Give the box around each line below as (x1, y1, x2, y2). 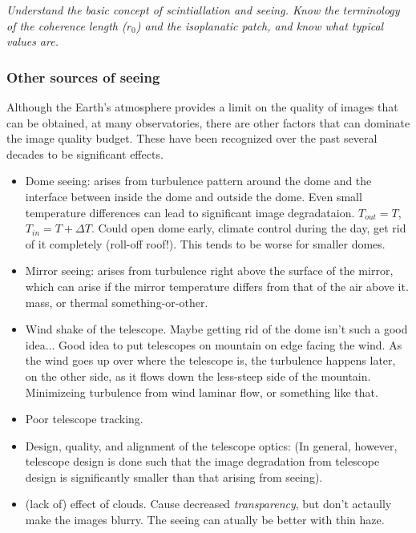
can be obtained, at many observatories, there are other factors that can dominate (6, 114, 410, 131)
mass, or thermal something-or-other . (25, 293, 208, 310)
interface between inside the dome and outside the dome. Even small (25, 188, 362, 204)
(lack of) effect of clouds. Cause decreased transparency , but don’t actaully (25, 495, 392, 512)
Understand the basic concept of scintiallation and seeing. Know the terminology (6, 2, 400, 18)
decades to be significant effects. (6, 145, 164, 162)
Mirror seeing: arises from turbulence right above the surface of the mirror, (25, 262, 394, 279)
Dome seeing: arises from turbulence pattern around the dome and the (25, 172, 372, 189)
